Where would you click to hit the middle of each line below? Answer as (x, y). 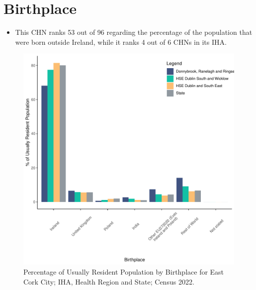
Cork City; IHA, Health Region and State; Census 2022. (109, 281)
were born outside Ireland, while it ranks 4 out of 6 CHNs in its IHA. (121, 42)
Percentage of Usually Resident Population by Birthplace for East (124, 271)
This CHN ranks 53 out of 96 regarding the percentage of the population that (134, 32)
